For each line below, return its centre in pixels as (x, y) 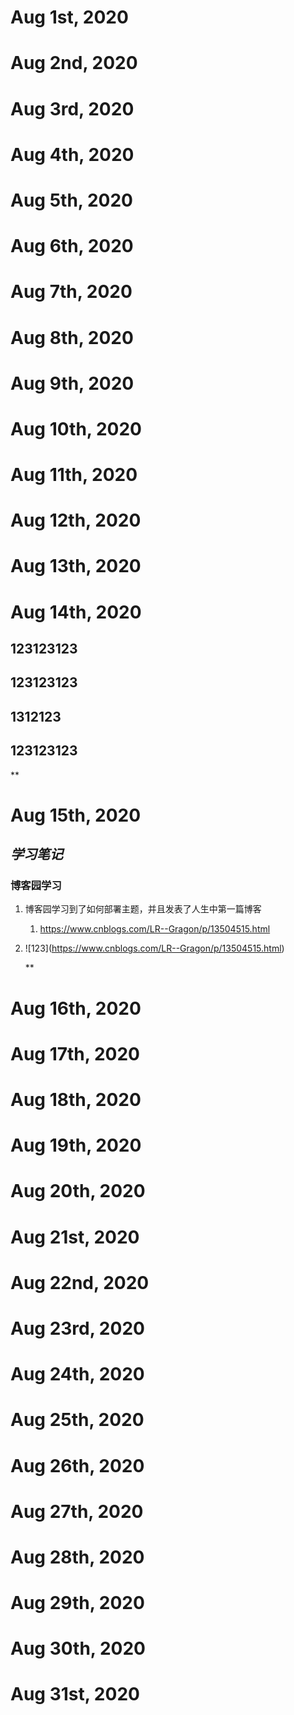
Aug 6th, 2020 (72, 246)
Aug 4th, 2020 (72, 154)
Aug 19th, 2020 (76, 1145)
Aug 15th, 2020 (76, 815)
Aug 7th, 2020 (71, 292)
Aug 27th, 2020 (77, 1511)
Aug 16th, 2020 (76, 1008)
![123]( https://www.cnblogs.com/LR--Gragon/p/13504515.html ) (154, 948)
